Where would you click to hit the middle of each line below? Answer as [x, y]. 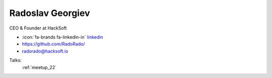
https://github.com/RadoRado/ [53, 44]
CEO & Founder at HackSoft [38, 28]
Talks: [16, 60]
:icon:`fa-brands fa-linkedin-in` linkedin [62, 37]
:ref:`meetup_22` [39, 67]
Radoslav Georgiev [50, 13]
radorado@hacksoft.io [45, 51]
